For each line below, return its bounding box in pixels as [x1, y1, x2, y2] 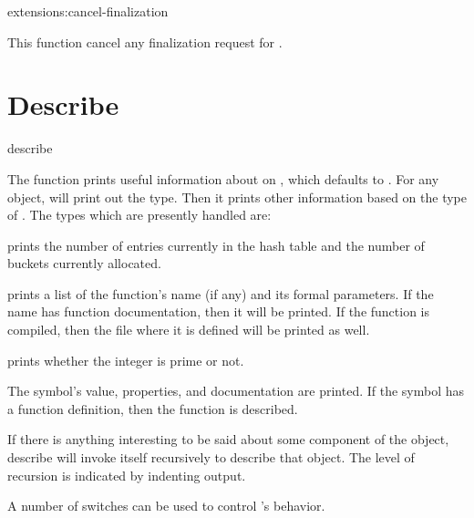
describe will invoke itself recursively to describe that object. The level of [7, 448, 415, 467]
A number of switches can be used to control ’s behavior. [7, 496, 325, 515]
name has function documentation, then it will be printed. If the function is [7, 302, 430, 321]
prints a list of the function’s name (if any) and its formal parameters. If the [7, 284, 434, 303]
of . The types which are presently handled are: [7, 205, 272, 224]
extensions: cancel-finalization [7, 2, 169, 20]
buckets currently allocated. [7, 254, 161, 273]
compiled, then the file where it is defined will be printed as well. [7, 320, 370, 339]
